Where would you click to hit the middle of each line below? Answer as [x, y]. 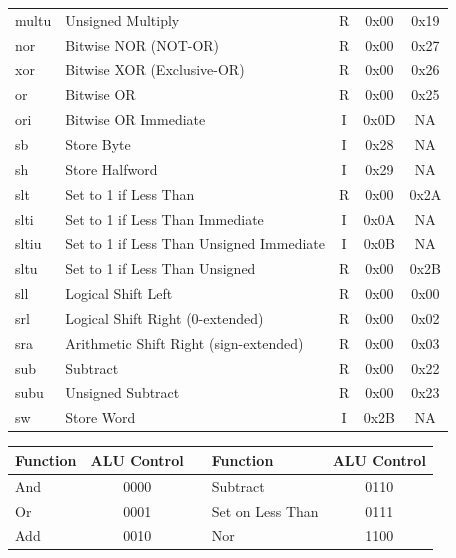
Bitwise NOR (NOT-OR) [142, 44]
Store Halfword [111, 168]
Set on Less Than [265, 510]
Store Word [100, 417]
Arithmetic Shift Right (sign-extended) [184, 342]
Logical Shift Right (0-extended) [164, 317]
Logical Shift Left [119, 293]
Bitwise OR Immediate [135, 119]
